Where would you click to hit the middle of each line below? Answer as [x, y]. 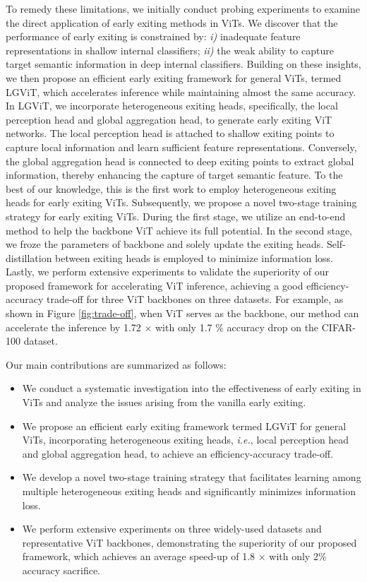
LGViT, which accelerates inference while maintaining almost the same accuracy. [181, 91]
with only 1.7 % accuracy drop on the [237, 327]
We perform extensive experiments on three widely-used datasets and [172, 529]
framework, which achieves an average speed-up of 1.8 [139, 556]
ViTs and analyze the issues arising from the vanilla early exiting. [164, 402]
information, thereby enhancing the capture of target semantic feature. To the [174, 175]
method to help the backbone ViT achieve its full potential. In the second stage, [179, 230]
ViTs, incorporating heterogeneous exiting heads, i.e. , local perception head [186, 440]
